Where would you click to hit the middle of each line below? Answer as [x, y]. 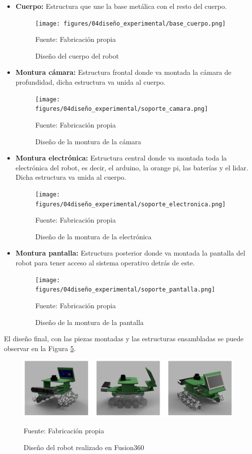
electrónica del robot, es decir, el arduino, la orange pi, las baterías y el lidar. [132, 167]
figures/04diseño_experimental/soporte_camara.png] [122, 109]
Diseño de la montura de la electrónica [93, 236]
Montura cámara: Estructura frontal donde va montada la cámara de [124, 72]
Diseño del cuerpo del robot [77, 55]
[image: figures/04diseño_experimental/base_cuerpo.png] [130, 23]
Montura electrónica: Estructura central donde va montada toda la [121, 158]
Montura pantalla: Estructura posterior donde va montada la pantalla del [130, 253]
